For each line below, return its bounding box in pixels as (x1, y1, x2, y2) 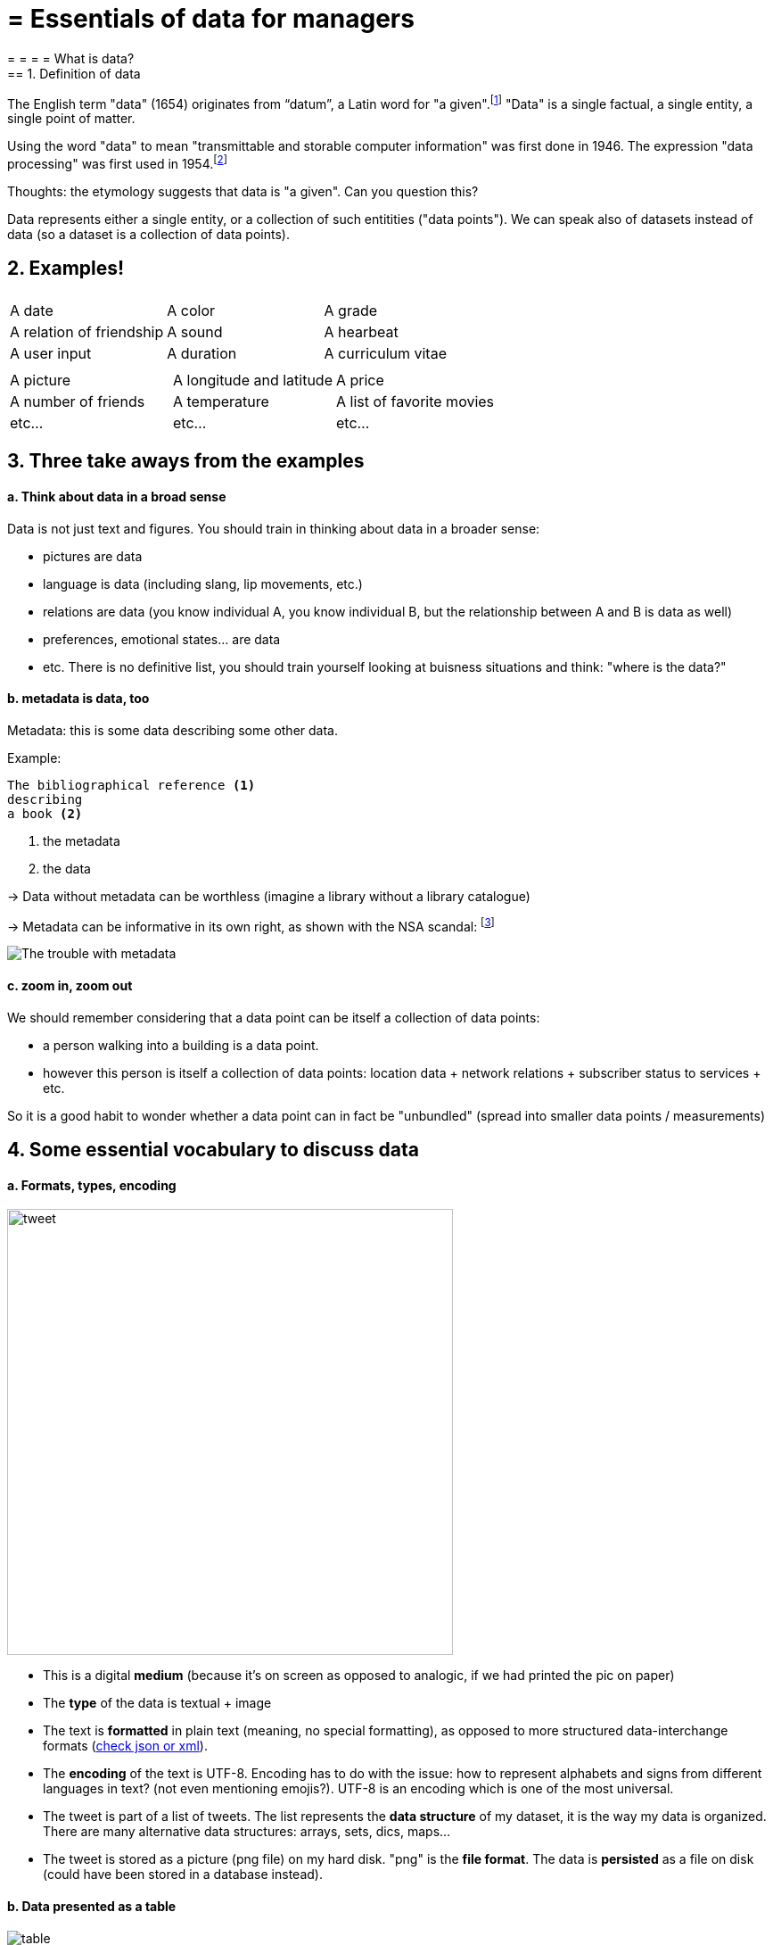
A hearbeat (324, 322, 399, 341)
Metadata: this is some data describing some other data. (7, 722, 338, 738)
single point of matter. (7, 111, 136, 127)
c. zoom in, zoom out (7, 978, 133, 994)
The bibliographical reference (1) (7, 777, 256, 792)
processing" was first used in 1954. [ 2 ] (7, 153, 227, 172)
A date (10, 301, 53, 319)
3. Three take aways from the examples (7, 450, 365, 473)
